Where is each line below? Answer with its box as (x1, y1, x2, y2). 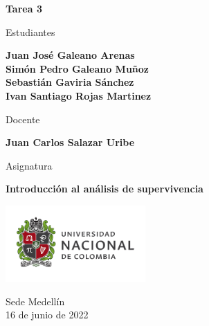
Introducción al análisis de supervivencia (6, 181, 203, 196)
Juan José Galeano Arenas (6, 48, 135, 62)
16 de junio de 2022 (6, 307, 89, 322)
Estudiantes (6, 24, 55, 39)
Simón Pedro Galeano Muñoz (6, 61, 149, 75)
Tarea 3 (6, 1, 42, 15)
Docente (6, 111, 40, 126)
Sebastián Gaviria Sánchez (6, 75, 134, 89)
